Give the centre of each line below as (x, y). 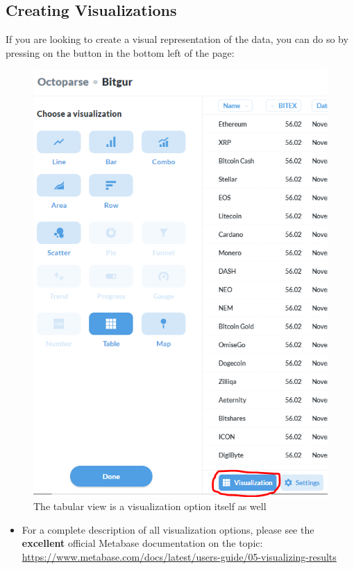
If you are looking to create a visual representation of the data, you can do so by (177, 39)
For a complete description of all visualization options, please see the (168, 529)
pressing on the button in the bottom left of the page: (120, 52)
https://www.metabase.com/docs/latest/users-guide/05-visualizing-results (179, 556)
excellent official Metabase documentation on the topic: (142, 543)
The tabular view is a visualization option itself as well (150, 506)
